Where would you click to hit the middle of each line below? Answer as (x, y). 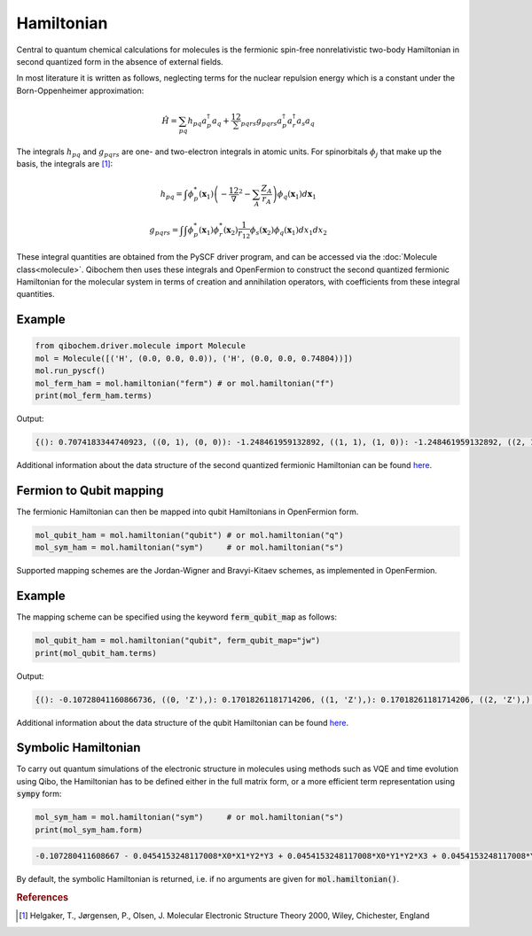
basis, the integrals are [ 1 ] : (65, 164)
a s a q (305, 121)
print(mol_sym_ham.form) (89, 830)
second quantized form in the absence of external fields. (120, 61)
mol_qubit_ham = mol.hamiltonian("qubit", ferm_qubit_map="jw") (178, 641)
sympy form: (39, 794)
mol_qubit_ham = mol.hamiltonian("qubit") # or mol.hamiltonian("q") (189, 535)
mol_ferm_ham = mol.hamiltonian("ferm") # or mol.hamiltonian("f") (185, 383)
